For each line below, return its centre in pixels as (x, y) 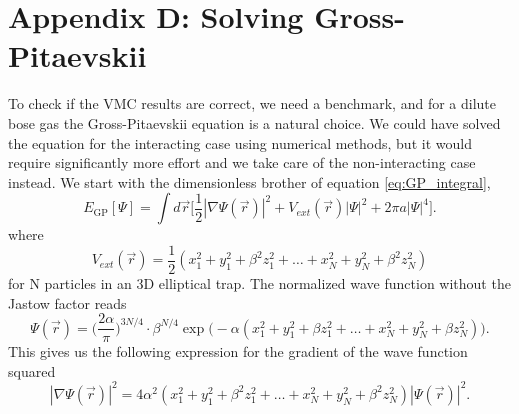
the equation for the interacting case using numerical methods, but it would (240, 142)
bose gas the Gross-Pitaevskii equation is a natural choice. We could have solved (254, 122)
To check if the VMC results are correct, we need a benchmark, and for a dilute (252, 103)
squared (32, 370)
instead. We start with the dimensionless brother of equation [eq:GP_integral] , (249, 181)
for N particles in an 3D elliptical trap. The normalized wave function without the (259, 282)
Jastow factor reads (67, 302)
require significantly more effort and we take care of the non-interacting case (242, 162)
